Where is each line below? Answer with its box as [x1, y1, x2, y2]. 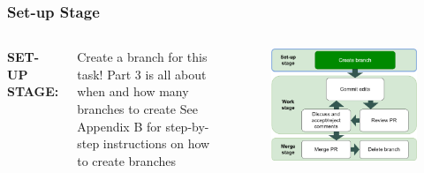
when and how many [77, 82, 189, 101]
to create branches [77, 151, 176, 169]
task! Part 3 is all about [77, 64, 207, 83]
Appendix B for [77, 117, 162, 135]
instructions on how [102, 134, 210, 153]
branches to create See [77, 100, 198, 117]
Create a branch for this [77, 48, 208, 66]
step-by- [165, 117, 209, 135]
